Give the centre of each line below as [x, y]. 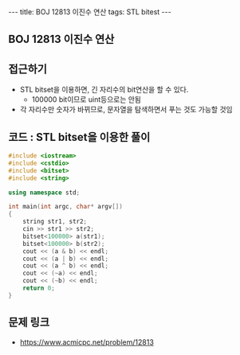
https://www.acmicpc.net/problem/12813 [87, 342]
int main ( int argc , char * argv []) [66, 207]
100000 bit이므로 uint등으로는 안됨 [87, 99]
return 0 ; [39, 288]
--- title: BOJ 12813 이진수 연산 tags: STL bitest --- [90, 12]
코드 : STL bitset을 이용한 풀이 [79, 137]
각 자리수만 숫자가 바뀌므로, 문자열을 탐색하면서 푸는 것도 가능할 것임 [126, 110]
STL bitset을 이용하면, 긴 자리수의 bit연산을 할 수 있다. [104, 90]
